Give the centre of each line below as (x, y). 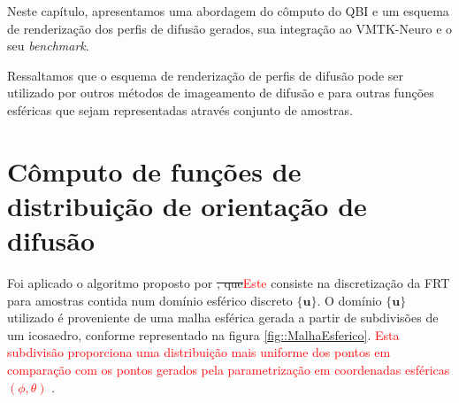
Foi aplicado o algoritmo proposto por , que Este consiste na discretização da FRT (229, 283)
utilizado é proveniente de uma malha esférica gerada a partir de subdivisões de (223, 318)
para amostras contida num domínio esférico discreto (150, 300)
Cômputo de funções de (154, 170)
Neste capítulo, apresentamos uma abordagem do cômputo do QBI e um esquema (228, 11)
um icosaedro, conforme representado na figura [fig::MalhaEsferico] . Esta (203, 334)
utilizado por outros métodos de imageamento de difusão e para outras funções (221, 93)
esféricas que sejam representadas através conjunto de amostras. (180, 109)
